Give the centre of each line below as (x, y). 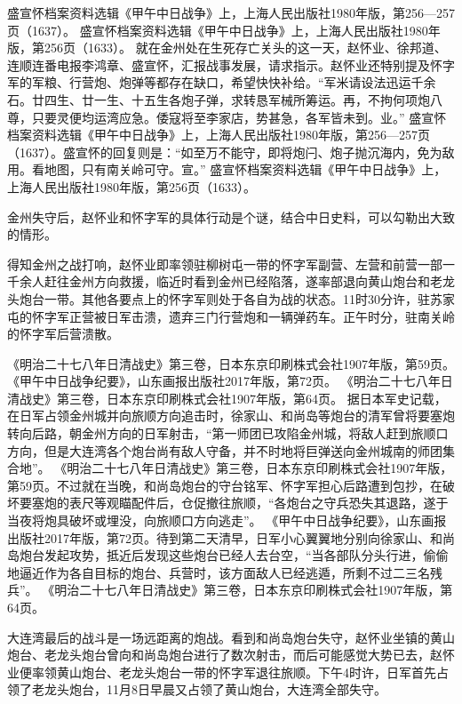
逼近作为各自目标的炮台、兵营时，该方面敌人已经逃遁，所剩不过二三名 (224, 572)
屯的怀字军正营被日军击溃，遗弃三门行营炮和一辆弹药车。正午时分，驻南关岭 (231, 316)
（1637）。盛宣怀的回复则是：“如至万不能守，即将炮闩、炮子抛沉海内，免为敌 (231, 152)
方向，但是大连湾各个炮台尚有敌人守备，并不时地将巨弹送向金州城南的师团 (225, 450)
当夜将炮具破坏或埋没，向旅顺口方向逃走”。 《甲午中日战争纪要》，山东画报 (227, 520)
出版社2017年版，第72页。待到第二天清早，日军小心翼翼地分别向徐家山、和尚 (231, 537)
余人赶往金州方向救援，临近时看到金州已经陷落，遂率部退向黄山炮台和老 (231, 281)
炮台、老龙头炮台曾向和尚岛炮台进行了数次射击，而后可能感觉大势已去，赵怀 (231, 655)
